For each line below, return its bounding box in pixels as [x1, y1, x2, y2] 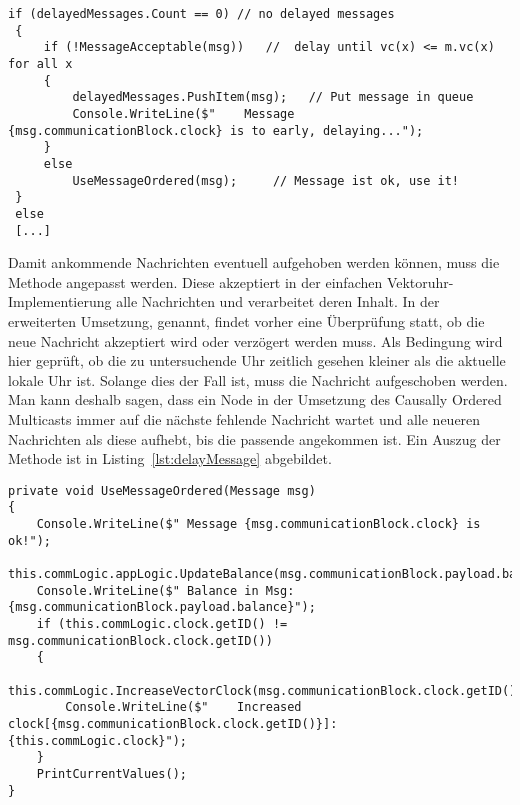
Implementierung [8, 291, 112, 312]
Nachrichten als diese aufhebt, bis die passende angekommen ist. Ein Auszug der [8, 428, 501, 449]
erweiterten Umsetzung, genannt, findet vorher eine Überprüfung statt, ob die [8, 310, 485, 331]
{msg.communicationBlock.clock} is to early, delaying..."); [8, 123, 424, 138]
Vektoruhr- [386, 271, 454, 292]
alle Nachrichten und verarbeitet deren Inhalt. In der [116, 291, 440, 312]
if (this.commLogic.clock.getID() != [36, 616, 288, 631]
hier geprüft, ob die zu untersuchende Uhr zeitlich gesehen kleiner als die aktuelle [8, 350, 506, 371]
